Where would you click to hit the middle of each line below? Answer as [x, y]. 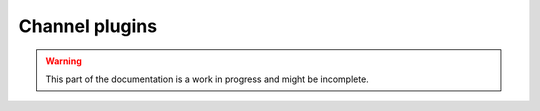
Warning [63, 61]
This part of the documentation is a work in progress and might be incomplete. [207, 79]
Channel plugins [88, 26]
